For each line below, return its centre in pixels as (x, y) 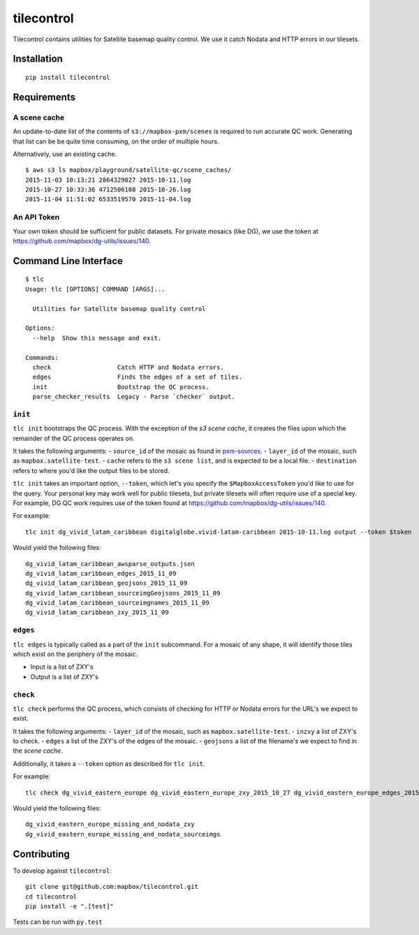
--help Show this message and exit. (97, 338)
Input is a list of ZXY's (62, 667)
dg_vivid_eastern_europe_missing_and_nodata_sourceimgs (123, 834)
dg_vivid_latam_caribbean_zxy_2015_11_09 (97, 613)
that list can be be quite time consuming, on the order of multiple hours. (116, 141)
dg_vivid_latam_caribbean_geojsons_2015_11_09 (106, 583)
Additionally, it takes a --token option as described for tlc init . (109, 763)
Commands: (42, 357)
